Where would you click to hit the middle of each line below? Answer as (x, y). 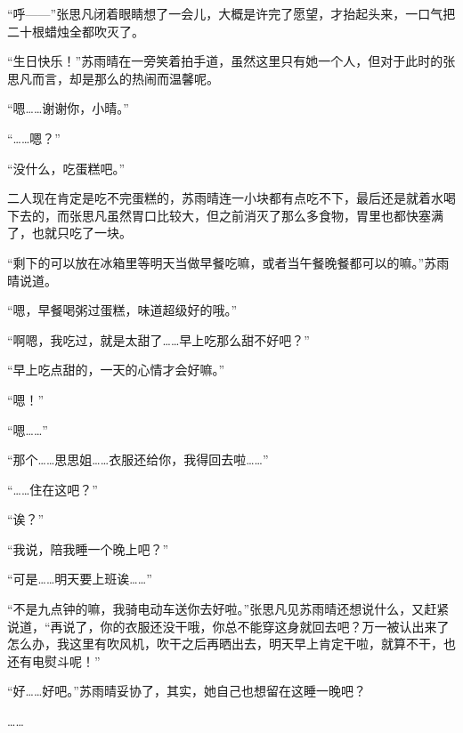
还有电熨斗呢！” (54, 661)
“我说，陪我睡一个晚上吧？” (88, 548)
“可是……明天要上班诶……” (80, 579)
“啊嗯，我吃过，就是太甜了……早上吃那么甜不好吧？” (158, 339)
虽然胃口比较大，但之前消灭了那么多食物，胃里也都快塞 (268, 215)
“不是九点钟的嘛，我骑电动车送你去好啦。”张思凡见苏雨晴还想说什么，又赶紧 (228, 609)
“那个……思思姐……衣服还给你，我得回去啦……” (138, 459)
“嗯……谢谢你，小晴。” (68, 108)
